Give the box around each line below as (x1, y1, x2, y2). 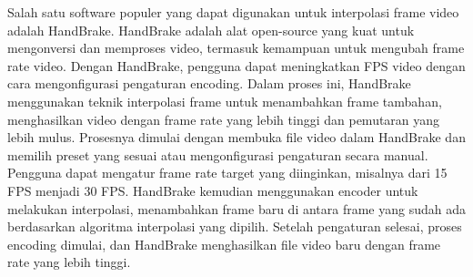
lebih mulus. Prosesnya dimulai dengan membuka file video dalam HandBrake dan (7, 128, 466, 147)
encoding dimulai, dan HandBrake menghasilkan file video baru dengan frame (7, 234, 441, 253)
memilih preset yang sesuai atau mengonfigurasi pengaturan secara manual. (7, 145, 428, 164)
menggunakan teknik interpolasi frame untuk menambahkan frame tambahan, (7, 91, 442, 110)
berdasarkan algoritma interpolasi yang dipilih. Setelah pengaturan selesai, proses (7, 217, 462, 236)
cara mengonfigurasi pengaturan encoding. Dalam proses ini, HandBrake (7, 74, 411, 93)
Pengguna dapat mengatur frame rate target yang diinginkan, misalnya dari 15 (7, 163, 448, 182)
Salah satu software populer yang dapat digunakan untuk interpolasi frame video (7, 3, 459, 21)
